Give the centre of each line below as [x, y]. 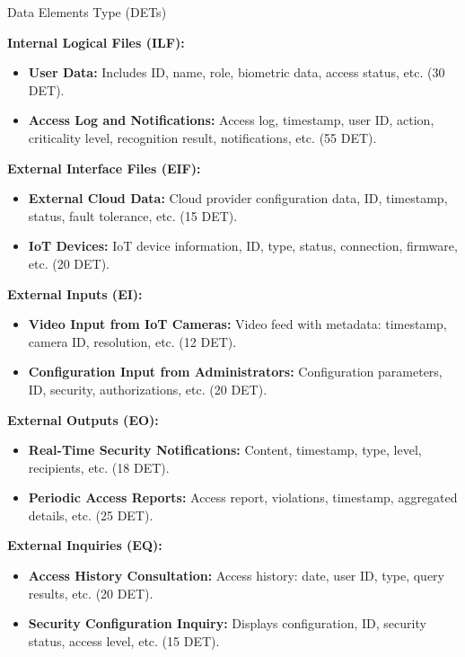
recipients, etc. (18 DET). [99, 467]
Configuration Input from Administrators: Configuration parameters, [235, 372]
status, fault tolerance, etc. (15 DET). [133, 215]
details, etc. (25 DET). [91, 515]
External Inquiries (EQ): [85, 545]
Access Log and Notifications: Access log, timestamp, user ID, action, [231, 120]
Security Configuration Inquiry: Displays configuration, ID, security [227, 623]
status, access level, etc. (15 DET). [124, 640]
